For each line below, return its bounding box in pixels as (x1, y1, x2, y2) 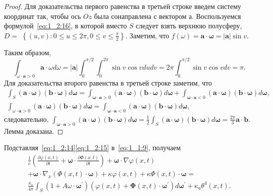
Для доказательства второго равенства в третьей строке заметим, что (4, 77, 212, 88)
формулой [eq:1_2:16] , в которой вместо (4, 20, 127, 31)
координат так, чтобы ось (4, 10, 81, 21)
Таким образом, (4, 47, 51, 57)
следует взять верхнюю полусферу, (135, 20, 242, 31)
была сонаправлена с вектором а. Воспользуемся (94, 10, 241, 21)
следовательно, (4, 113, 49, 124)
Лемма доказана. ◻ (4, 125, 64, 136)
